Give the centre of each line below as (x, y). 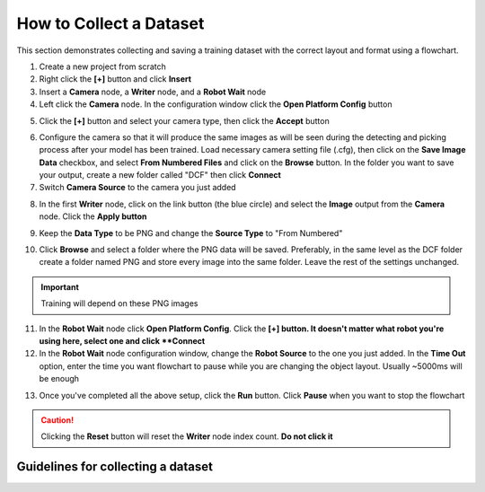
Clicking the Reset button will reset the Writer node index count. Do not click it (187, 436)
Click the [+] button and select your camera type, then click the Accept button (184, 120)
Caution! (57, 420)
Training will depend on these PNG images (119, 303)
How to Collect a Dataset (110, 23)
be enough (59, 379)
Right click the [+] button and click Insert (115, 79)
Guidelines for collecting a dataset (115, 467)
